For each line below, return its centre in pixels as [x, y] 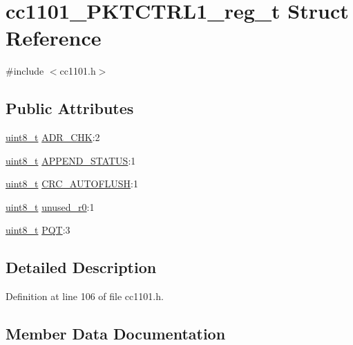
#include [25, 71]
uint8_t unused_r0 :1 [50, 206]
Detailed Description [81, 267]
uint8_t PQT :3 [38, 230]
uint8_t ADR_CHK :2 [53, 137]
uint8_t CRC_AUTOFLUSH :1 [72, 184]
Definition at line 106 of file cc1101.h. [85, 296]
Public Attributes [70, 108]
